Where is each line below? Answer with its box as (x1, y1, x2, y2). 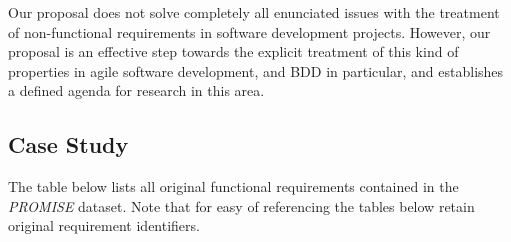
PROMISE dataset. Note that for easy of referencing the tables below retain (8, 195, 475, 216)
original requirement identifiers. (8, 215, 200, 236)
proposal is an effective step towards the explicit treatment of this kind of (8, 41, 459, 62)
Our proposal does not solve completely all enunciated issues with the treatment (8, 2, 500, 22)
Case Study (8, 129, 129, 160)
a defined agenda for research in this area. (8, 80, 265, 101)
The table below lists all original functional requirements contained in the (8, 176, 459, 197)
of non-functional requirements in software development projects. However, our (8, 21, 491, 42)
